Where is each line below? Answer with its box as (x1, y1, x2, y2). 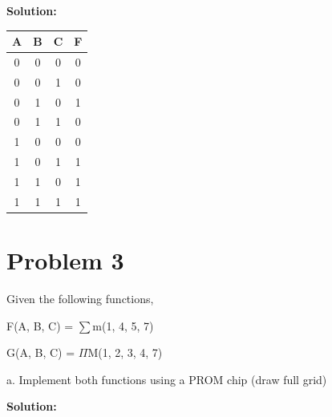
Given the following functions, (6, 290, 154, 307)
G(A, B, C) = (6, 344, 75, 361)
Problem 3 (6, 244, 124, 277)
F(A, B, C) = (6, 317, 74, 334)
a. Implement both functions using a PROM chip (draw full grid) (6, 370, 327, 387)
